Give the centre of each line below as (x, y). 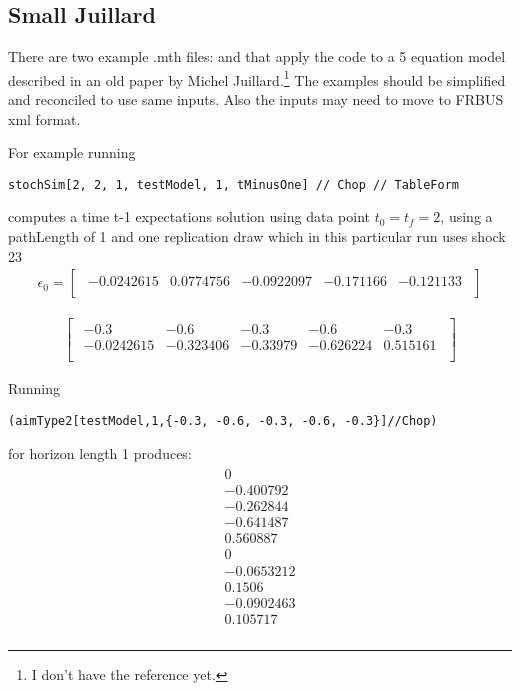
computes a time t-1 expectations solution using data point (189, 216)
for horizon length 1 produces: (100, 452)
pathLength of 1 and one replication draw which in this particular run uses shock (257, 236)
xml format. (44, 118)
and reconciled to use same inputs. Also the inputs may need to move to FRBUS (256, 99)
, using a (466, 216)
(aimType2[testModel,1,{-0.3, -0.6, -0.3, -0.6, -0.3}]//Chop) (223, 421)
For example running (72, 152)
